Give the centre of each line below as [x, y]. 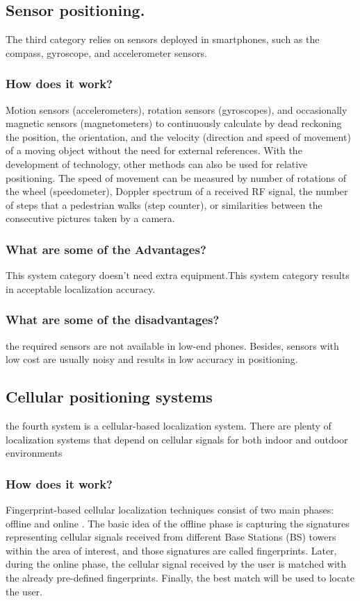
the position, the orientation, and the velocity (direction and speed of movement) [178, 136]
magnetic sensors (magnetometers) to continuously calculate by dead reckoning [174, 123]
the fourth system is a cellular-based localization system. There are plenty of [169, 425]
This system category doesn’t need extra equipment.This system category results [178, 275]
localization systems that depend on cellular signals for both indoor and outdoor [177, 439]
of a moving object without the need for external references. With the [154, 150]
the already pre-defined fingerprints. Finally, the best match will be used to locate [180, 577]
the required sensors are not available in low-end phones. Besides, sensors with [172, 345]
